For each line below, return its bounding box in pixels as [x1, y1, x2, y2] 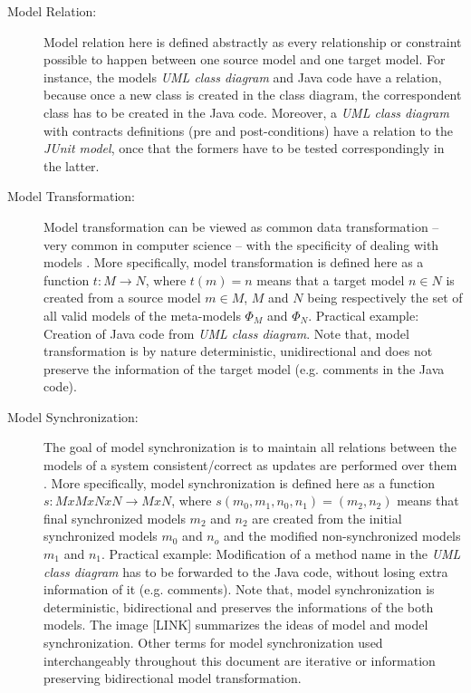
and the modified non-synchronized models [223, 526, 461, 545]
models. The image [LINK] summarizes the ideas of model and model [43, 615, 428, 634]
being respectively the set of [307, 288, 463, 307]
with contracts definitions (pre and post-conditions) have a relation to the [43, 120, 453, 140]
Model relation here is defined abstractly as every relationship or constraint [43, 32, 462, 51]
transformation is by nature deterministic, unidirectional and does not [43, 342, 433, 361]
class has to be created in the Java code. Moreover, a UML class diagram [43, 102, 449, 121]
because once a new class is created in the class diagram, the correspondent [43, 85, 462, 104]
